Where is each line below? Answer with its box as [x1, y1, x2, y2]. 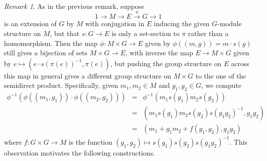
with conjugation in [85, 18, 145, 29]
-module [217, 18, 242, 29]
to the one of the [195, 70, 246, 80]
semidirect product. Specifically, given [4, 80, 118, 90]
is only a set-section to [112, 28, 180, 38]
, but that [50, 28, 79, 38]
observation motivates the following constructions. [4, 147, 155, 158]
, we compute [201, 80, 241, 90]
